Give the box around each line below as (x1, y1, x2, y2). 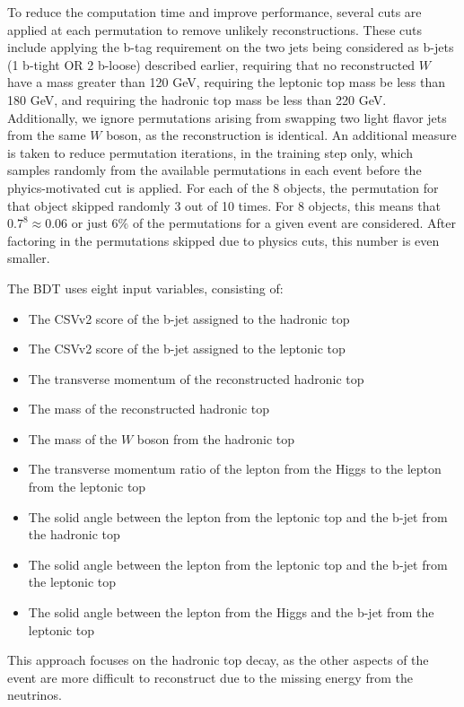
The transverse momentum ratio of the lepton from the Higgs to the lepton (28, 459, 442, 478)
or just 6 (71, 214, 118, 232)
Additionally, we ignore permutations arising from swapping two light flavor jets (7, 108, 447, 127)
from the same (7, 126, 86, 144)
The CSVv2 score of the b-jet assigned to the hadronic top (28, 309, 350, 327)
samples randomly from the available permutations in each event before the (7, 161, 422, 179)
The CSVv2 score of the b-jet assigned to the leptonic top (28, 339, 346, 358)
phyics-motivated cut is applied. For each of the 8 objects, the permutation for (7, 178, 439, 196)
